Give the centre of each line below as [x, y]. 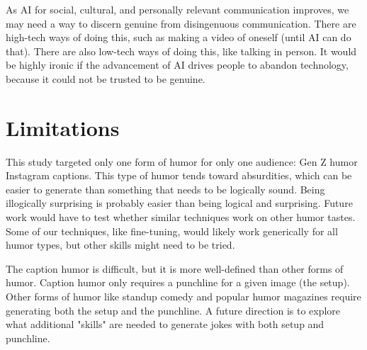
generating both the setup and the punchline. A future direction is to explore [173, 310]
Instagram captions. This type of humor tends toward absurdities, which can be [179, 175]
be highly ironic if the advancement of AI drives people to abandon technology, [177, 65]
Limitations [63, 127]
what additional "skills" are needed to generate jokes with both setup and [165, 324]
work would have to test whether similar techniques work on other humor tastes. [181, 217]
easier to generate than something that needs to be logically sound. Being [165, 189]
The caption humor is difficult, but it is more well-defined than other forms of [175, 268]
